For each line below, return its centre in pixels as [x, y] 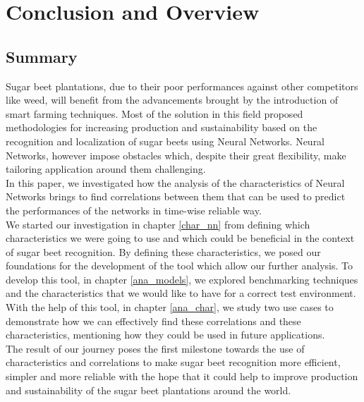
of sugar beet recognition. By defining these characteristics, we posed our [163, 251]
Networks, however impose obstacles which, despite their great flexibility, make [176, 155]
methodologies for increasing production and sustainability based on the [162, 127]
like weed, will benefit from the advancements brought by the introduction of [172, 100]
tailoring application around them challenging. [106, 169]
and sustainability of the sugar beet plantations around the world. [148, 390]
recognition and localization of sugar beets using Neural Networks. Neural [165, 141]
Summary [42, 56]
